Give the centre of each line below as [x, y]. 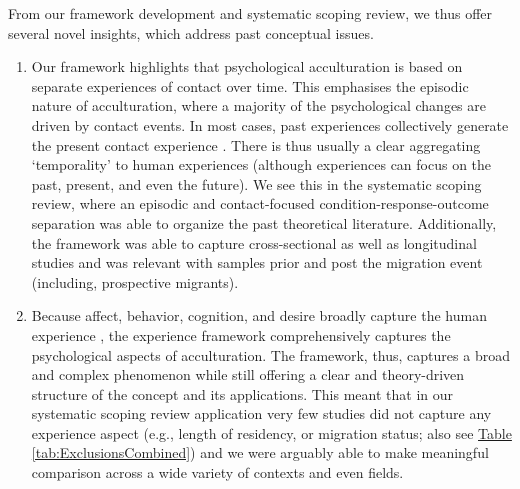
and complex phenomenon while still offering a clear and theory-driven [248, 374]
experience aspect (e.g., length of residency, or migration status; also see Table [271, 432]
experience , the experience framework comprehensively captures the [241, 334]
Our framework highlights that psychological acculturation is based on [247, 66]
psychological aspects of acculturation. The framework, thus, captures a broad [270, 354]
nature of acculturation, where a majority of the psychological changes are [258, 105]
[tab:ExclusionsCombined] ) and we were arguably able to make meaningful [260, 452]
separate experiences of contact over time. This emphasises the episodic [250, 85]
